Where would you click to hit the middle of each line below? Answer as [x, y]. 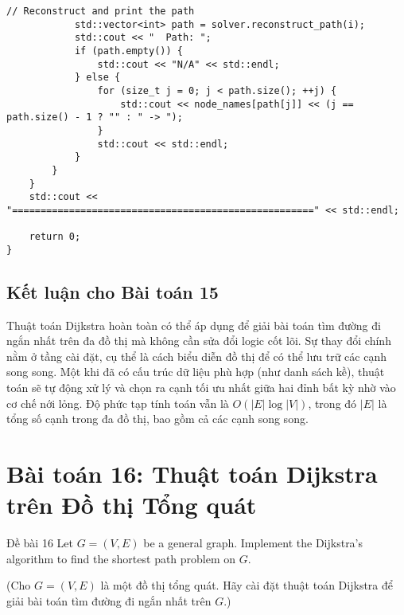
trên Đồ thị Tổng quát [132, 505]
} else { [97, 78]
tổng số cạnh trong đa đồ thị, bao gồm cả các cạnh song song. [157, 419]
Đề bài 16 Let [40, 543]
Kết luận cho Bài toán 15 [113, 291]
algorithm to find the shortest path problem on [121, 558]
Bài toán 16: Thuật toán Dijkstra [192, 474]
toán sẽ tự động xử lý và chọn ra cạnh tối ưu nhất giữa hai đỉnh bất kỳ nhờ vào [201, 388]
